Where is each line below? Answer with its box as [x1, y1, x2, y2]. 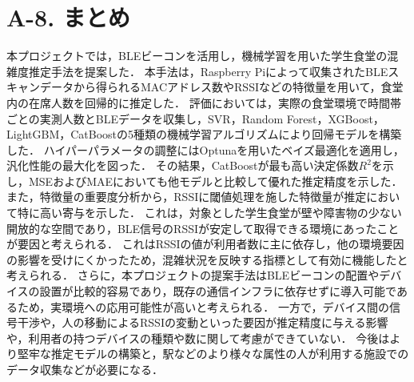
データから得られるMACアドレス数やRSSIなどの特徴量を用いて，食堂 [39, 78, 404, 95]
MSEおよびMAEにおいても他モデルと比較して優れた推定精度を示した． [28, 172, 403, 189]
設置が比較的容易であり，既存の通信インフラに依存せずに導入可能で [39, 283, 396, 300]
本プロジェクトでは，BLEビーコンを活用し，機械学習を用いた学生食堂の [6, 47, 388, 64]
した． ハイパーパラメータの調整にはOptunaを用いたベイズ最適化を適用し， [6, 141, 404, 158]
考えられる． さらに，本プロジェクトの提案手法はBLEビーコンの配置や [6, 267, 380, 283]
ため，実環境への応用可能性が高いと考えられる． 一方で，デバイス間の [17, 298, 389, 315]
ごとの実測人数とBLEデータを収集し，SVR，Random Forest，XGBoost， [6, 110, 384, 127]
